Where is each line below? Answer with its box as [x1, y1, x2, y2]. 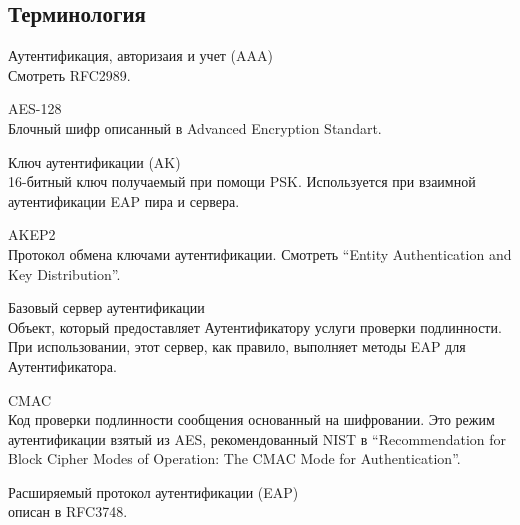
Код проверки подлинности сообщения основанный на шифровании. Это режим [8, 409, 495, 430]
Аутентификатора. [8, 355, 117, 376]
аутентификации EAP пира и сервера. [8, 190, 240, 211]
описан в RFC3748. [8, 501, 128, 522]
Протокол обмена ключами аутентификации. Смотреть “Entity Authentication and [8, 243, 512, 264]
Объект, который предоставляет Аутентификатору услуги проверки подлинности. [8, 316, 502, 337]
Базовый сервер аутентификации [8, 297, 205, 318]
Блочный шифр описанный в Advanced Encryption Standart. [8, 117, 382, 138]
